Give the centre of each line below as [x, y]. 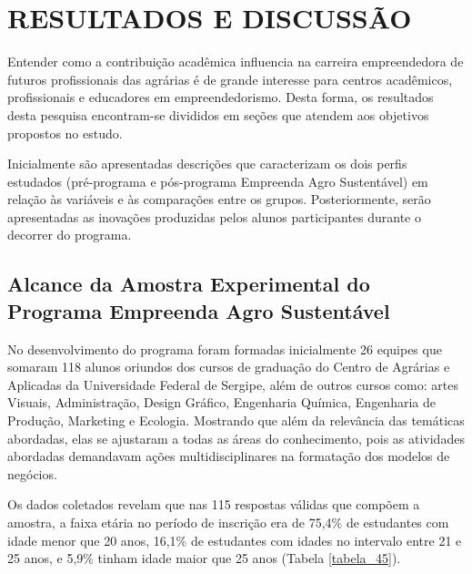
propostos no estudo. [65, 133]
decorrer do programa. [70, 235]
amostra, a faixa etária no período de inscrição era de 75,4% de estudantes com [228, 522]
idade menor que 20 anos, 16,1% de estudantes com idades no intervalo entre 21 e [235, 540]
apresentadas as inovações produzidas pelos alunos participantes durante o [214, 216]
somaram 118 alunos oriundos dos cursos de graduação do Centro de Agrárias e [229, 367]
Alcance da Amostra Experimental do [189, 284]
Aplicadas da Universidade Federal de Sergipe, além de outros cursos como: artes [233, 384]
